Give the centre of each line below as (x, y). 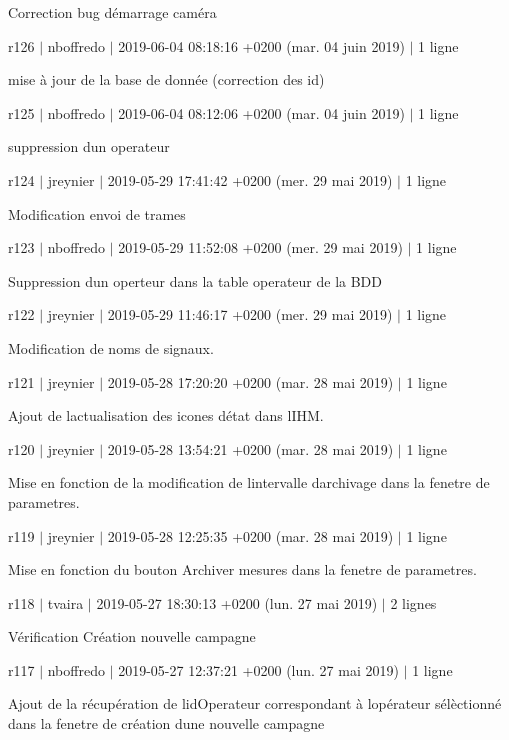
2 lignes (413, 602)
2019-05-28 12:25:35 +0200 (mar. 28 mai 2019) (250, 535)
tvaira (65, 602)
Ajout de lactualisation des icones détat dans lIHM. (166, 415)
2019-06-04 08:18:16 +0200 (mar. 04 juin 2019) (261, 45)
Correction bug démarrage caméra (112, 12)
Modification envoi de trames (97, 213)
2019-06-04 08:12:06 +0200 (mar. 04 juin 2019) (261, 112)
